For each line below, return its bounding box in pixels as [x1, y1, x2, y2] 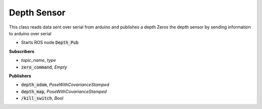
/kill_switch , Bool [21, 95, 64, 101]
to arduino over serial [9, 30, 52, 36]
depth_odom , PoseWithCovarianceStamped [21, 82, 110, 88]
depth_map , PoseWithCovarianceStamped [21, 88, 107, 94]
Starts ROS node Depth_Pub [21, 40, 79, 45]
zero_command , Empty [21, 64, 67, 70]
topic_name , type [21, 57, 56, 63]
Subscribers [9, 48, 35, 54]
